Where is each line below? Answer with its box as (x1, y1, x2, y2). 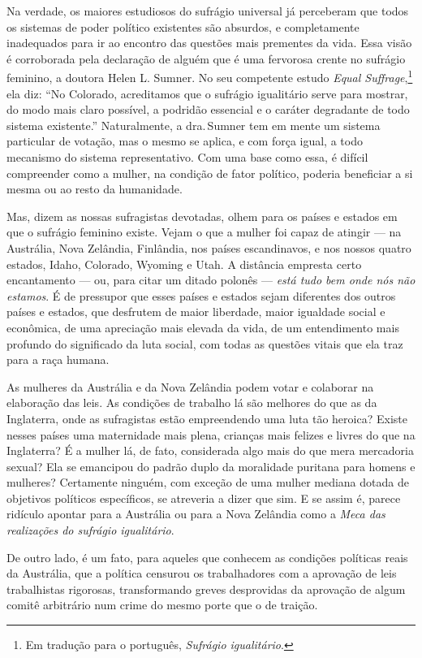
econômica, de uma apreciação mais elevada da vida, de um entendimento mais (6, 318, 399, 335)
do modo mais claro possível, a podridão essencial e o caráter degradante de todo (6, 101, 410, 118)
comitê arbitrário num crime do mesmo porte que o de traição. (6, 596, 318, 613)
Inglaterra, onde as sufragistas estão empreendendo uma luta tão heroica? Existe (6, 409, 407, 426)
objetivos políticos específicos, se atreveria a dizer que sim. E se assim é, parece (6, 489, 401, 506)
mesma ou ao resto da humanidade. (6, 180, 183, 197)
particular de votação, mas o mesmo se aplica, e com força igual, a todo (6, 132, 363, 149)
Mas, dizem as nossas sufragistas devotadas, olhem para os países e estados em (6, 207, 398, 224)
